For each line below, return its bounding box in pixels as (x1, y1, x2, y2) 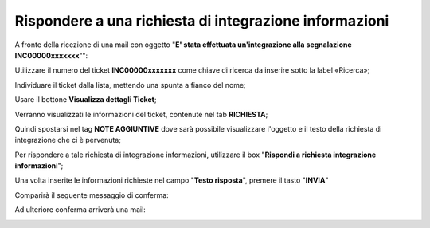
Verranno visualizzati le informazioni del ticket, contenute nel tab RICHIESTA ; (14, 109, 268, 119)
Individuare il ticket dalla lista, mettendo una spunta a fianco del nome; (14, 80, 246, 89)
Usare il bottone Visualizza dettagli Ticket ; (14, 95, 157, 104)
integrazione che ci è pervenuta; (14, 136, 121, 145)
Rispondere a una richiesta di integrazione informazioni (14, 12, 389, 29)
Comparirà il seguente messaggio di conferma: (14, 190, 169, 199)
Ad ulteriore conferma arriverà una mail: (14, 205, 147, 214)
